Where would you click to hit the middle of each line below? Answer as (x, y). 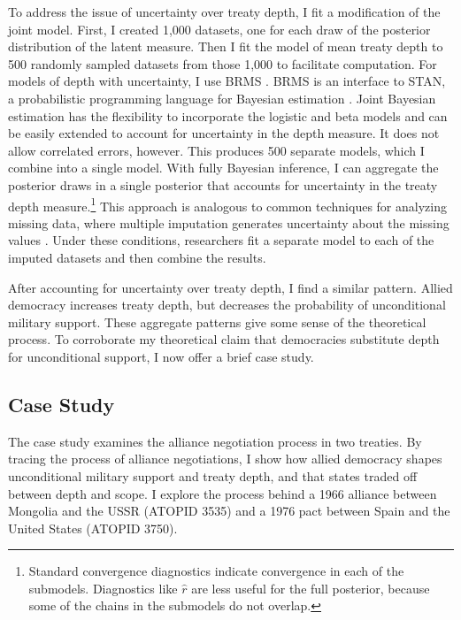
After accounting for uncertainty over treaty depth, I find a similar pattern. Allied (230, 287)
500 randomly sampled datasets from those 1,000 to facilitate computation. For (223, 63)
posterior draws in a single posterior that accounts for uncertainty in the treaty (223, 184)
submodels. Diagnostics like (103, 588)
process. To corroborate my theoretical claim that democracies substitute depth (224, 339)
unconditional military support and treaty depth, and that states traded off (213, 475)
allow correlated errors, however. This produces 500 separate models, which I (216, 150)
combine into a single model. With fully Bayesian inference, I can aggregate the (223, 168)
